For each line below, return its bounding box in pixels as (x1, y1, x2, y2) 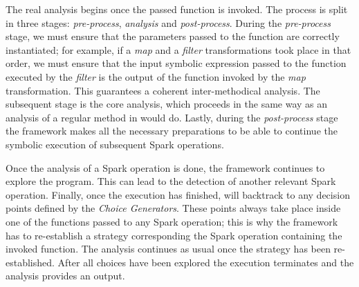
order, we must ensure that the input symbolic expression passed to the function (6, 56, 347, 70)
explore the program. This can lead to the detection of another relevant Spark (6, 174, 336, 188)
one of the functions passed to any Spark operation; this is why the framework (6, 214, 338, 228)
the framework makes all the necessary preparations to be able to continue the (6, 123, 338, 138)
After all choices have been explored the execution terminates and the (57, 255, 354, 269)
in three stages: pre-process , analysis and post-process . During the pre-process (6, 15, 331, 30)
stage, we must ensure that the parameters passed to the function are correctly (6, 29, 340, 43)
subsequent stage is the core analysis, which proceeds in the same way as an (6, 97, 328, 111)
